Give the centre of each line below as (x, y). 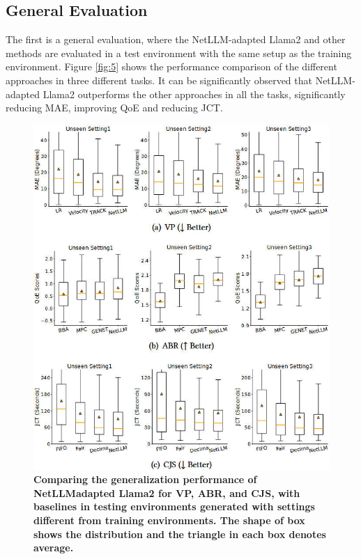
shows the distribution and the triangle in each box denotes (180, 534)
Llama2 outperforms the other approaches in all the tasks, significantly (194, 94)
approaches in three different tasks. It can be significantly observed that (159, 80)
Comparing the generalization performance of (145, 479)
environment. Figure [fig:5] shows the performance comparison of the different (171, 66)
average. (54, 548)
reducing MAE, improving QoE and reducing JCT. (114, 108)
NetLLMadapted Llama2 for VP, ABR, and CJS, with (167, 493)
